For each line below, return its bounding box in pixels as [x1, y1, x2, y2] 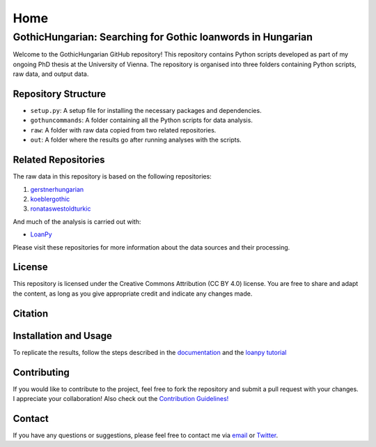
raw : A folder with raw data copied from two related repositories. [30, 126, 217, 134]
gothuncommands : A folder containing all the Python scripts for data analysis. [30, 116, 253, 125]
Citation [13, 308, 49, 319]
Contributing [13, 366, 70, 378]
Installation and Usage [13, 330, 113, 342]
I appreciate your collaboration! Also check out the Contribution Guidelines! [13, 395, 229, 403]
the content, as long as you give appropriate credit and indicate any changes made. [13, 289, 253, 298]
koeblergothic [30, 195, 70, 203]
